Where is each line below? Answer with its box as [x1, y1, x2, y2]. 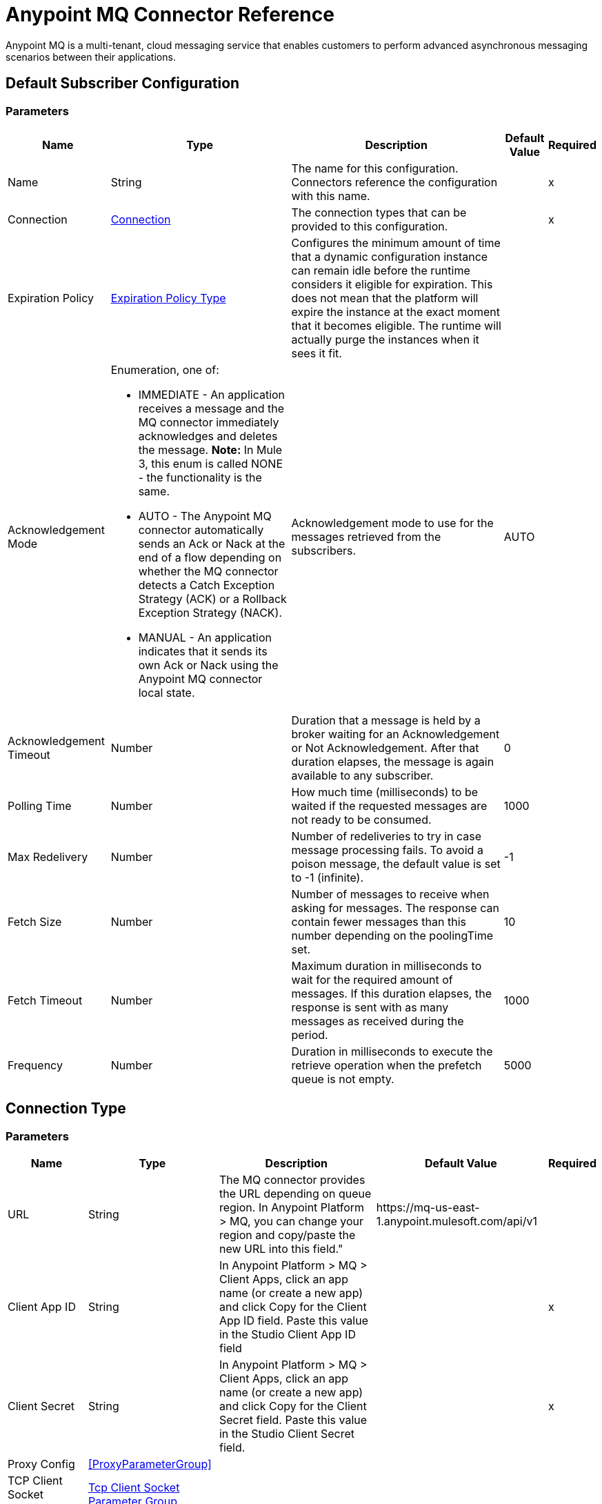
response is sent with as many [291, 1000, 449, 1014]
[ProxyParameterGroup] [88, 1457, 212, 1472]
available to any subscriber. [291, 768, 434, 782]
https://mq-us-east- [376, 1200, 480, 1215]
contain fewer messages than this [291, 914, 466, 929]
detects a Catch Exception [138, 577, 275, 592]
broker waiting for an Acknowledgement [291, 726, 500, 741]
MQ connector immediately [138, 415, 279, 429]
